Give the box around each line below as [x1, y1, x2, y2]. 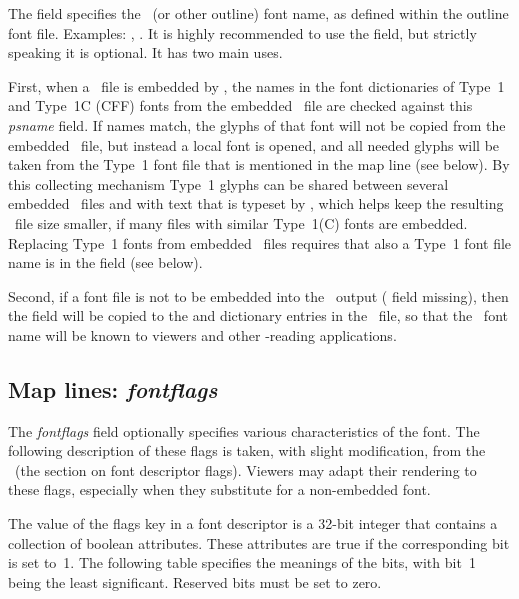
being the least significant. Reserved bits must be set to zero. [8, 571, 382, 592]
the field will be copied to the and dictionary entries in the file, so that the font [8, 305, 508, 326]
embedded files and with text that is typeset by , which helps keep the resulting [8, 193, 504, 214]
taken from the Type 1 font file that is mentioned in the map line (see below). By [8, 154, 510, 175]
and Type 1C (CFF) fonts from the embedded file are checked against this [8, 95, 473, 116]
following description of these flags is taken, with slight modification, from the [8, 440, 486, 461]
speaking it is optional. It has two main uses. [8, 42, 283, 63]
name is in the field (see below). [8, 252, 203, 273]
